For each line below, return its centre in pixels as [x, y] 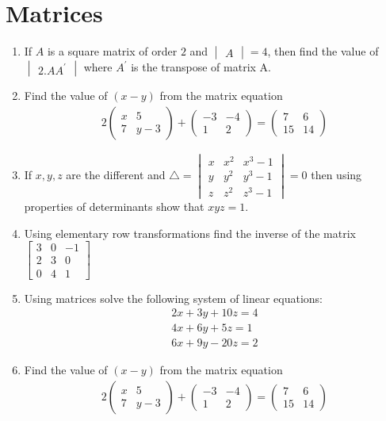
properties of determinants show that [114, 207]
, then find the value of [323, 51]
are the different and [116, 174]
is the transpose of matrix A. [201, 67]
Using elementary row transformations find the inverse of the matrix [190, 233]
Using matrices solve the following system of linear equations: [173, 298]
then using [336, 174]
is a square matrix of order [112, 51]
